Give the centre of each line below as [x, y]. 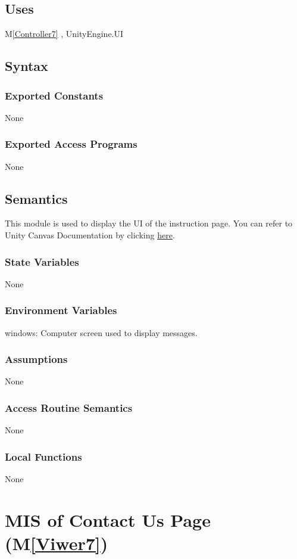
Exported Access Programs [71, 144]
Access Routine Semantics [69, 407]
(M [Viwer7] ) [57, 543]
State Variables [42, 261]
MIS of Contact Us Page [108, 519]
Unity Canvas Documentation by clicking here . [90, 235]
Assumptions [36, 359]
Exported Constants [54, 95]
